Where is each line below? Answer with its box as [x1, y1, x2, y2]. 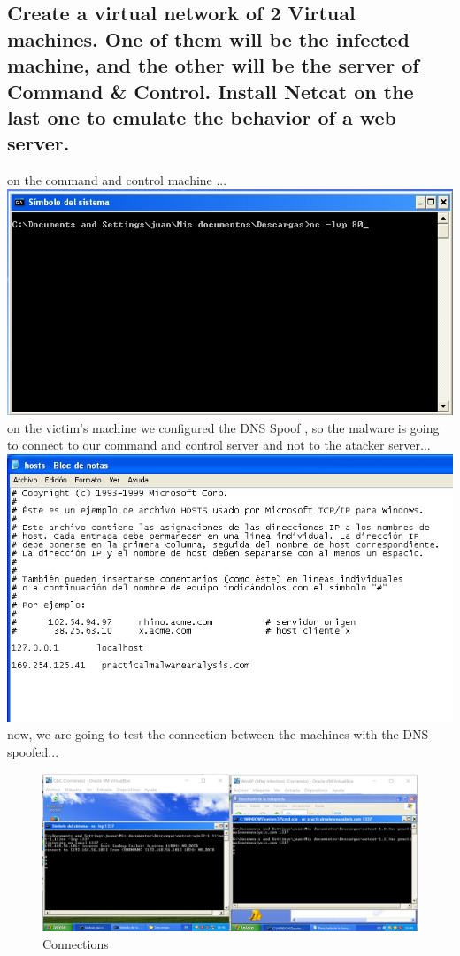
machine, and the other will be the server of [7, 51, 419, 79]
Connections [42, 935, 109, 952]
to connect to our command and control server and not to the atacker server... [7, 436, 431, 454]
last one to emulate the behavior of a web [7, 103, 396, 130]
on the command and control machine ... [7, 171, 227, 189]
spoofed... [7, 742, 59, 760]
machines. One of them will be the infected [7, 25, 410, 52]
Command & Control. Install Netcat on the [7, 77, 414, 104]
